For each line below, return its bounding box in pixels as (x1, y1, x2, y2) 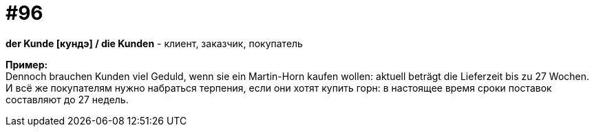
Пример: (6, 58, 48, 70)
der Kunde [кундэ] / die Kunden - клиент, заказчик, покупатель (6, 37, 303, 49)
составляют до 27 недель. (6, 93, 129, 105)
